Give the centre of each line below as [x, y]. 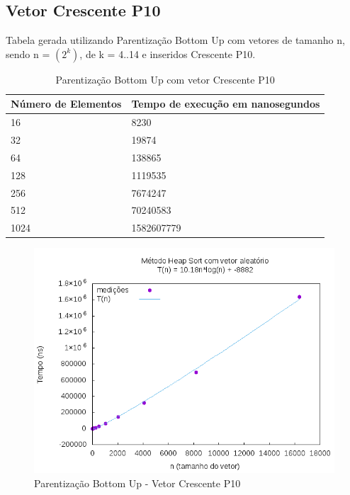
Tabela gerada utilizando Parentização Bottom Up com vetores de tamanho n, [175, 40]
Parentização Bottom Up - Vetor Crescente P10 [137, 483]
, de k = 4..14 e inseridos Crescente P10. [168, 53]
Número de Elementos [66, 104]
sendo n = [28, 53]
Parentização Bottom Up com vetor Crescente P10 [165, 79]
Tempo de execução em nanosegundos [226, 104]
